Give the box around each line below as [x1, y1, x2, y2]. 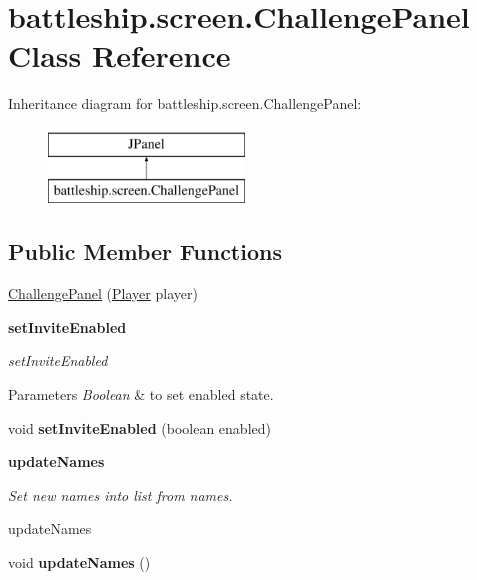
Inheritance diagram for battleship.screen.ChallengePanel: [8, 93, 362, 114]
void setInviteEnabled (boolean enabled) [8, 417, 271, 438]
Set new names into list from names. [8, 484, 233, 505]
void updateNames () [8, 552, 151, 573]
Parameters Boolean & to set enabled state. [8, 384, 274, 405]
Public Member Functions [8, 236, 282, 267]
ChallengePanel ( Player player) [8, 283, 198, 304]
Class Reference [8, 35, 231, 76]
